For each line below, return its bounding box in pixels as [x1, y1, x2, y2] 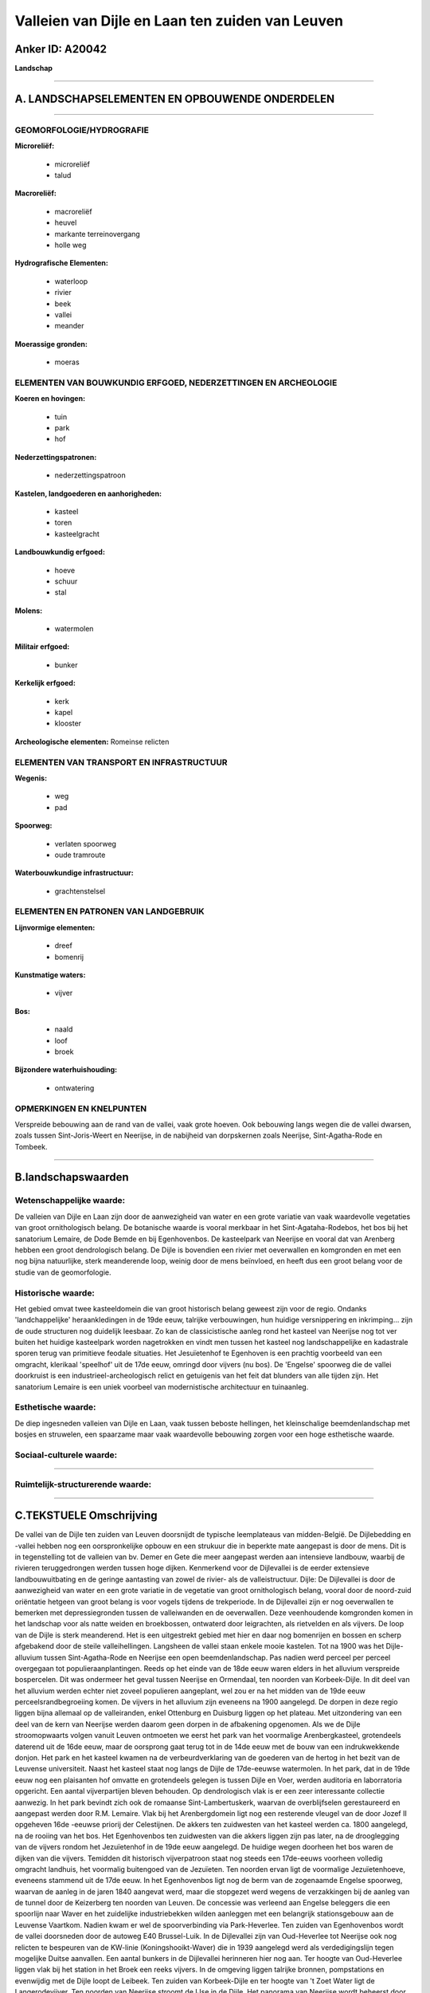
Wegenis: [14, 773, 48, 783]
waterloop [54, 276, 88, 286]
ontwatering [54, 1083, 95, 1092]
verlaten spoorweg [54, 839, 117, 848]
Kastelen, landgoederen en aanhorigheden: [14, 489, 162, 498]
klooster [54, 718, 82, 729]
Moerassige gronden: [14, 339, 88, 348]
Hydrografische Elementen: [14, 258, 109, 268]
